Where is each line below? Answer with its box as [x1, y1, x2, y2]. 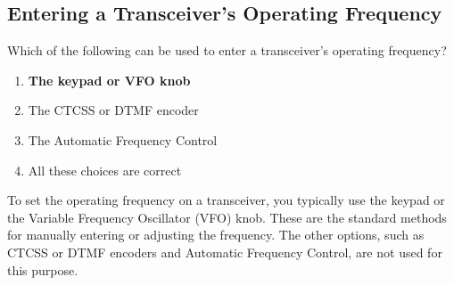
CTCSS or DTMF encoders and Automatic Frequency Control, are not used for [7, 242, 442, 261]
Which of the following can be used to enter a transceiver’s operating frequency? [7, 41, 447, 60]
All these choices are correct [28, 160, 182, 179]
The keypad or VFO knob [28, 70, 191, 89]
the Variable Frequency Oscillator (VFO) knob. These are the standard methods [7, 208, 447, 226]
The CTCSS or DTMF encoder [28, 101, 199, 119]
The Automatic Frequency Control [28, 130, 218, 149]
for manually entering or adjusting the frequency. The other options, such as [7, 225, 425, 244]
